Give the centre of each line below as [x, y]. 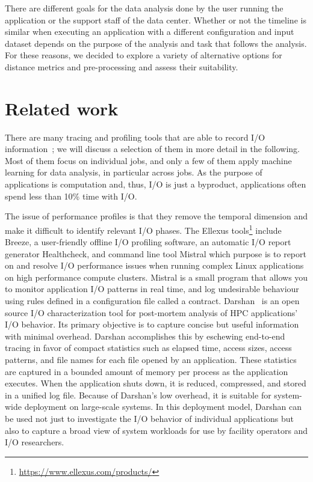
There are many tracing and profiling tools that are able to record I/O [135, 137]
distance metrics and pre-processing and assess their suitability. [122, 66]
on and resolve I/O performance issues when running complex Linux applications [154, 265]
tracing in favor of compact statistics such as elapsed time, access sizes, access [148, 348]
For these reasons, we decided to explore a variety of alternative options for [144, 55]
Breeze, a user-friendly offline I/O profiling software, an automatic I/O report [148, 242]
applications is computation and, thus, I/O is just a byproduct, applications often [156, 184]
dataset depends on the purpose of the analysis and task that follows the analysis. [156, 43]
